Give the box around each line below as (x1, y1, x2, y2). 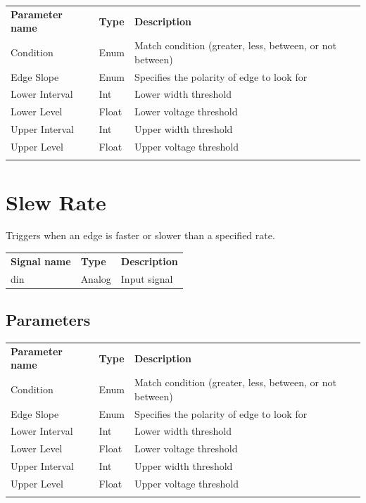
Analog (80, 271, 111, 286)
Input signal (120, 271, 173, 286)
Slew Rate (6, 187, 106, 216)
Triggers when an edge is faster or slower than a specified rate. (6, 228, 275, 243)
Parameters (6, 309, 91, 331)
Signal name (11, 253, 71, 268)
